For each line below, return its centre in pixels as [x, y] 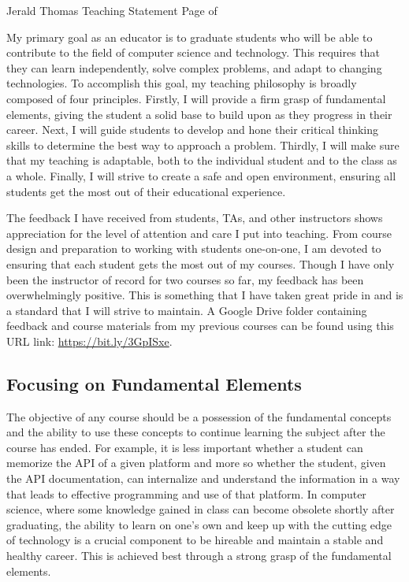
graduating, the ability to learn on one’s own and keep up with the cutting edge [199, 524]
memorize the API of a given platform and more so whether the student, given [196, 463]
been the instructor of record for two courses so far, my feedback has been [185, 279]
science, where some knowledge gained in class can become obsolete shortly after [201, 509]
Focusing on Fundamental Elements [154, 383]
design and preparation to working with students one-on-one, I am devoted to [194, 248]
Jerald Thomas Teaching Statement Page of [112, 10]
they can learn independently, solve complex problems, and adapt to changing [194, 67]
